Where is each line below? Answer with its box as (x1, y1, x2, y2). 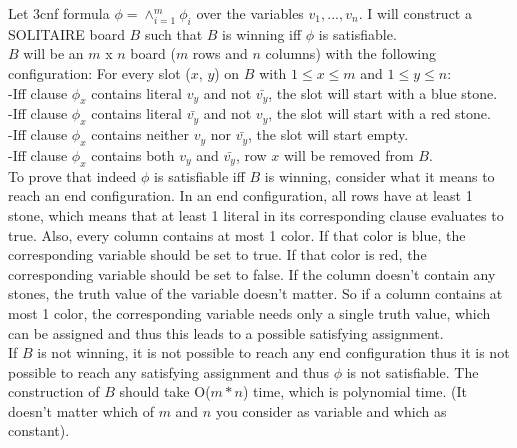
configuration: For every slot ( (8, 62, 191, 83)
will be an (23, 43, 84, 64)
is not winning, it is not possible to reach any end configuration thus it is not (37, 342, 510, 363)
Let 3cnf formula (8, 3, 110, 23)
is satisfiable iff (154, 165, 245, 186)
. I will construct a (358, 3, 472, 23)
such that (144, 23, 203, 44)
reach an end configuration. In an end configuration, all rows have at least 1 (8, 185, 473, 206)
